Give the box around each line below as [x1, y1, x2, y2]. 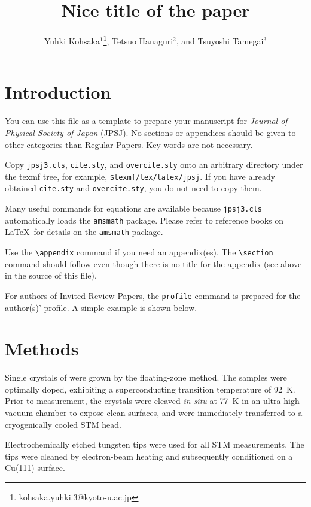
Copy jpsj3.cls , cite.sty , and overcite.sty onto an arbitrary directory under [5, 158, 303, 171]
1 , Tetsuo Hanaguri [103, 33, 173, 47]
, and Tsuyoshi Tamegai [176, 34, 264, 47]
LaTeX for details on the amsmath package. [5, 225, 163, 238]
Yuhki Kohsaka [44, 34, 100, 47]
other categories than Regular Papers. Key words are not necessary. [5, 138, 253, 150]
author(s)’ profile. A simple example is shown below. [5, 301, 197, 313]
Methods [5, 336, 79, 361]
